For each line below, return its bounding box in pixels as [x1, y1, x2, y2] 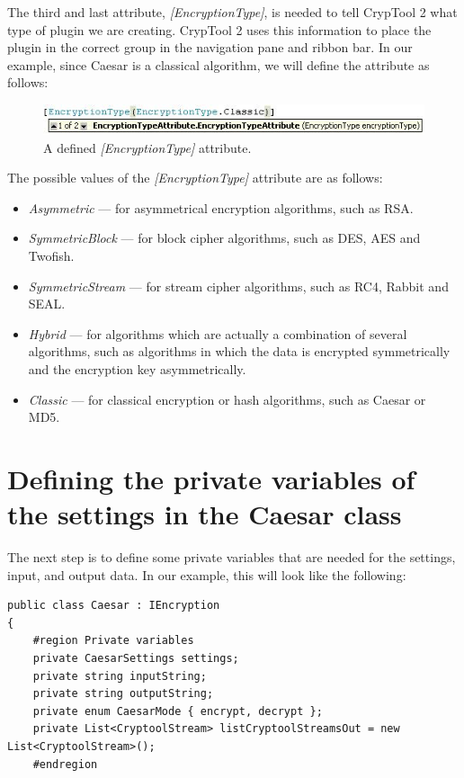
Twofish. [28, 246, 75, 265]
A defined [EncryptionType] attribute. [43, 138, 252, 156]
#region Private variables [32, 634, 194, 648]
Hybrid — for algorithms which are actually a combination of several [28, 324, 407, 343]
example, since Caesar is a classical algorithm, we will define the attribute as [7, 55, 430, 74]
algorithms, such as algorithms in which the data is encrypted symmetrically [28, 342, 451, 361]
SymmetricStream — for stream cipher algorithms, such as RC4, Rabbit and [28, 276, 449, 295]
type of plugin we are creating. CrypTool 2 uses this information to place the [7, 20, 432, 39]
